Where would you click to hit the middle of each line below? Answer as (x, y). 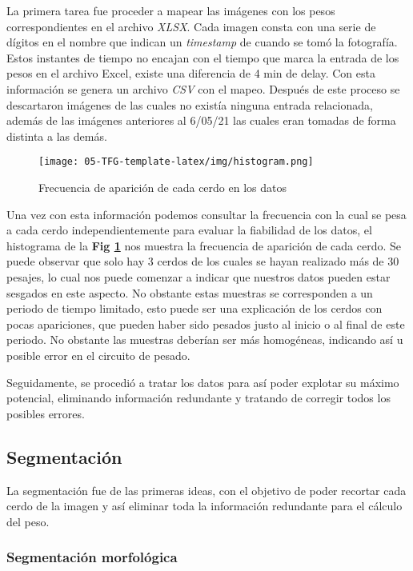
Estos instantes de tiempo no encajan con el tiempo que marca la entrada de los (203, 57)
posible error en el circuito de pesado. (98, 355)
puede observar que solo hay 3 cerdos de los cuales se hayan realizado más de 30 (203, 261)
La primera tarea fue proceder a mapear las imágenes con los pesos (171, 10)
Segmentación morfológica (92, 557)
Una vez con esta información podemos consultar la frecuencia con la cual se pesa (206, 214)
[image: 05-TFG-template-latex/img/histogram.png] (176, 162)
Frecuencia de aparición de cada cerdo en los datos (163, 187)
